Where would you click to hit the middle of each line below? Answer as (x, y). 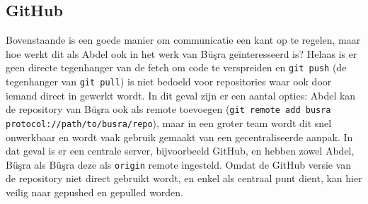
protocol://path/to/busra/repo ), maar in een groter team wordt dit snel (169, 122)
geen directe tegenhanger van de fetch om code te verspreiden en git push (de (176, 67)
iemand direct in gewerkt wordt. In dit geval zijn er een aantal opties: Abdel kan (181, 95)
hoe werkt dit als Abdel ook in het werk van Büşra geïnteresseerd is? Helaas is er (182, 53)
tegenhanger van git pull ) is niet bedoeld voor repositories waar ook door (169, 82)
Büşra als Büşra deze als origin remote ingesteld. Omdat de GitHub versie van (179, 164)
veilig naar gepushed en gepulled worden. (95, 192)
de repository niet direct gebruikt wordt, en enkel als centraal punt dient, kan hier (184, 178)
